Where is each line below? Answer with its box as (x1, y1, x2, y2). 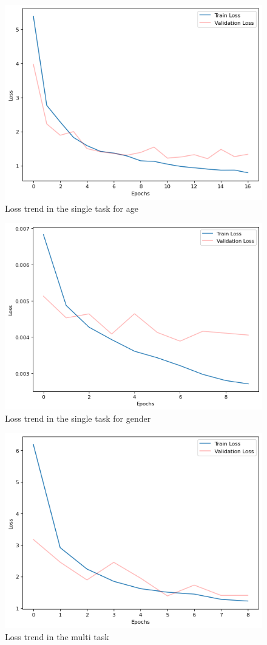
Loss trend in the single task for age (5, 201, 138, 214)
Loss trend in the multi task (5, 630, 109, 643)
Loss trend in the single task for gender (5, 411, 151, 424)
